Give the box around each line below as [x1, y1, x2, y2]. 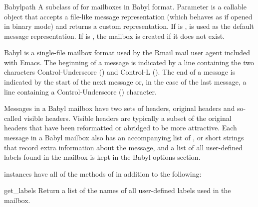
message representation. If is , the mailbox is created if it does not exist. [4, 30, 225, 41]
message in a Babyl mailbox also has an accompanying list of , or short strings [4, 132, 244, 143]
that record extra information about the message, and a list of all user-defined [4, 142, 243, 152]
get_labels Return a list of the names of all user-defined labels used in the [4, 185, 231, 196]
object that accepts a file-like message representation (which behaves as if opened [4, 11, 253, 21]
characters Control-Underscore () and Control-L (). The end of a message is [4, 67, 236, 77]
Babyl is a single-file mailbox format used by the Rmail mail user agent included [4, 47, 251, 58]
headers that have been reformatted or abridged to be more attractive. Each [4, 122, 237, 133]
